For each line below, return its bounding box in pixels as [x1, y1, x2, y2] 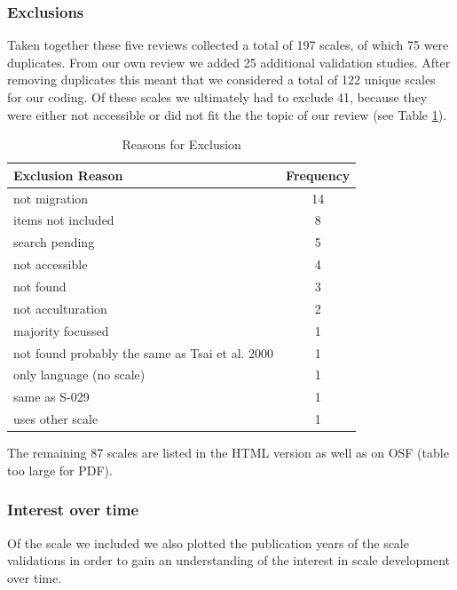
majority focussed [13, 321, 109, 339]
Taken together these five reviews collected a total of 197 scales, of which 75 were [7, 36, 449, 54]
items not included [13, 211, 114, 229]
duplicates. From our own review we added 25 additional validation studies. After [7, 52, 451, 71]
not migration [13, 188, 89, 207]
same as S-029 [13, 387, 90, 406]
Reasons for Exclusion [122, 135, 241, 154]
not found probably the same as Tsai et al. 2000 [13, 343, 274, 362]
